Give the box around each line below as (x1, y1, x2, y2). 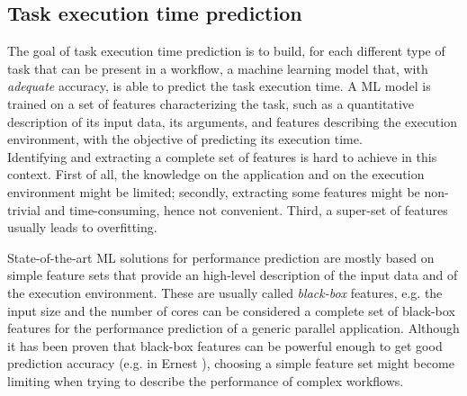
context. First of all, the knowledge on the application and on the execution (7, 165, 425, 184)
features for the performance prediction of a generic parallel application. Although (7, 319, 460, 337)
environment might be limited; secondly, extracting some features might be (7, 182, 420, 201)
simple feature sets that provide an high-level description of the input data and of (7, 265, 458, 284)
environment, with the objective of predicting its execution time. (7, 130, 363, 148)
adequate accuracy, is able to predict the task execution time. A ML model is (7, 76, 431, 95)
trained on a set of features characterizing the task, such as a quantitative (7, 94, 415, 112)
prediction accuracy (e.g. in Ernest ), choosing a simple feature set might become (7, 354, 454, 373)
